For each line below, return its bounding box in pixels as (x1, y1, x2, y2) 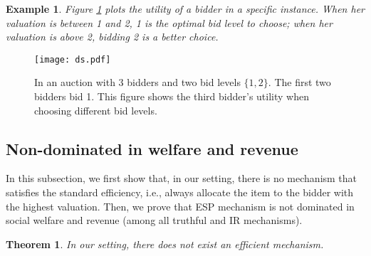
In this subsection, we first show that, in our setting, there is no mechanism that (6, 171, 357, 186)
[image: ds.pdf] (34, 54, 111, 65)
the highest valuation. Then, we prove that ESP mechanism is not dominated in (6, 198, 355, 213)
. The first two (268, 75, 331, 90)
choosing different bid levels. (34, 102, 157, 117)
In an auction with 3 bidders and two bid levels (34, 75, 241, 90)
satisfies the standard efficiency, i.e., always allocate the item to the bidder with (6, 185, 354, 200)
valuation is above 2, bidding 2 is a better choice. (6, 29, 219, 44)
